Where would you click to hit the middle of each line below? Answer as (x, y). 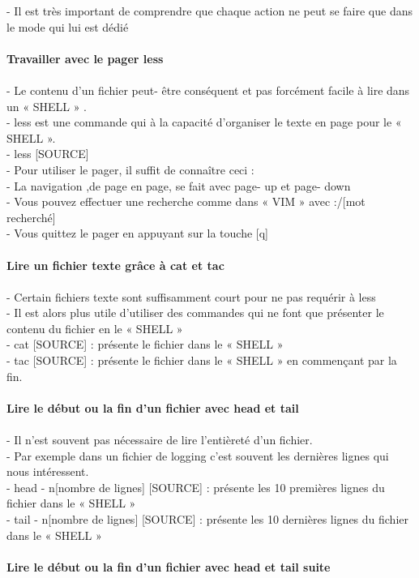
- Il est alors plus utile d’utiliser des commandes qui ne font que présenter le (195, 313)
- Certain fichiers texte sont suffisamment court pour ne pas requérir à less (191, 296)
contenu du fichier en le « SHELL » (95, 328)
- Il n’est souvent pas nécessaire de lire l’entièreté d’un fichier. (160, 440)
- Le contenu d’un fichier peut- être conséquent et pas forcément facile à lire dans (208, 90)
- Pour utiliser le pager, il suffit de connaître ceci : (130, 169)
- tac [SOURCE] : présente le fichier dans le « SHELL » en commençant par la (202, 360)
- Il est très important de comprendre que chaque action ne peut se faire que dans (209, 11)
